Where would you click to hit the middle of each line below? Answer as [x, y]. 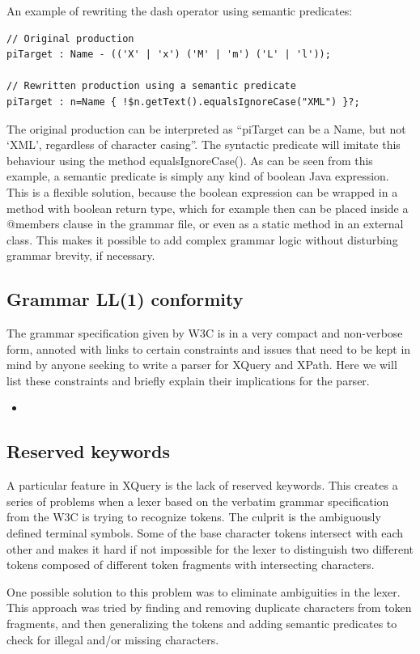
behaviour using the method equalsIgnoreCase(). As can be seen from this [190, 160]
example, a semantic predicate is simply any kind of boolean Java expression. [198, 176]
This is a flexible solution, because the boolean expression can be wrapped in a [202, 191]
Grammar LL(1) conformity [125, 299]
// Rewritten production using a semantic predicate [151, 86]
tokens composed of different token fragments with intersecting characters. [191, 565]
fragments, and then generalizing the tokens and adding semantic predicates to [202, 624]
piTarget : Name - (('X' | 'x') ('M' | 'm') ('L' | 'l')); [169, 55]
